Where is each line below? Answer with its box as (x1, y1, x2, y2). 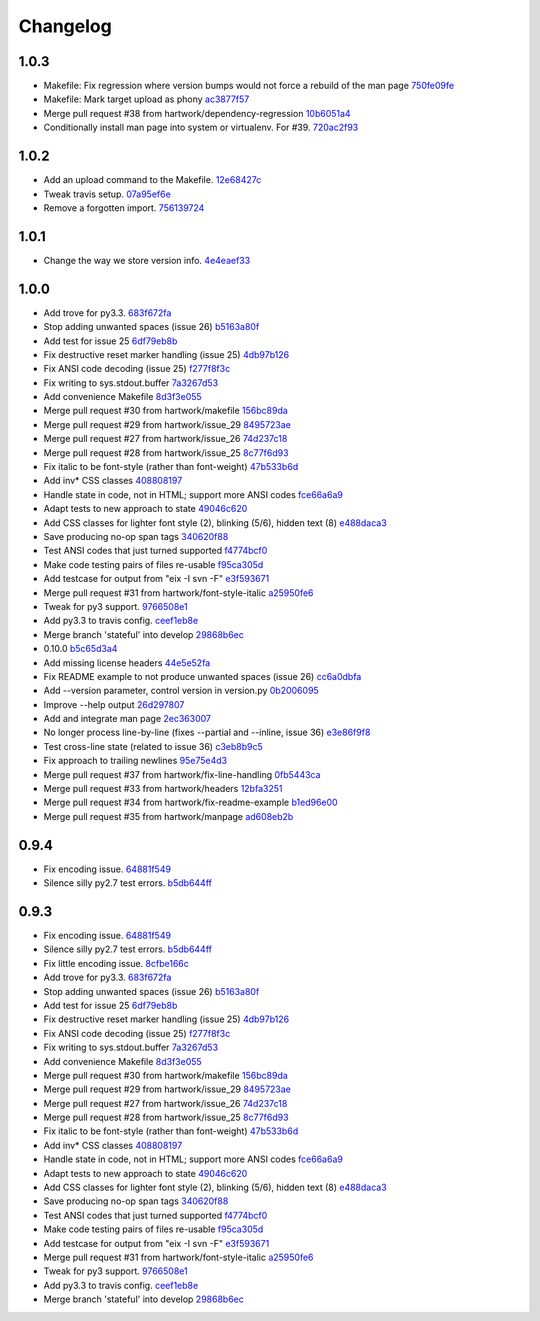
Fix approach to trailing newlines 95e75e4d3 (43, 755, 228, 767)
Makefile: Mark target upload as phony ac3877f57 (43, 93, 250, 105)
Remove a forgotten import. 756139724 (43, 201, 205, 214)
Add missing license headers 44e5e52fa (43, 656, 211, 669)
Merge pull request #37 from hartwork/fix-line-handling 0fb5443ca (43, 768, 321, 780)
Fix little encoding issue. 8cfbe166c (43, 957, 190, 969)
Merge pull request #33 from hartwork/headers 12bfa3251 (43, 783, 283, 795)
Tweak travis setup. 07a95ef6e (43, 188, 172, 200)
